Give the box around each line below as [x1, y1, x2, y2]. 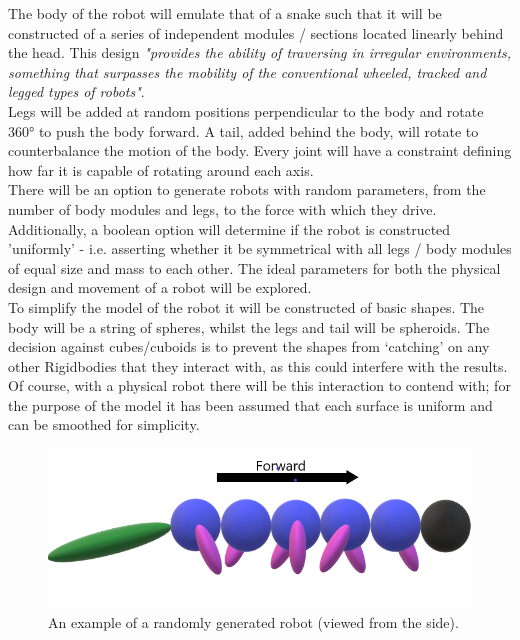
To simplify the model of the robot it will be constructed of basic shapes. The [8, 296, 485, 317]
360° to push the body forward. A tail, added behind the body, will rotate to [8, 120, 479, 141]
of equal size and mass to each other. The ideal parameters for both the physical [8, 257, 501, 278]
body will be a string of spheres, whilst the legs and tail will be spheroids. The [8, 316, 490, 337]
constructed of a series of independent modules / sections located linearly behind [8, 22, 504, 43]
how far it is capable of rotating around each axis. [8, 159, 314, 180]
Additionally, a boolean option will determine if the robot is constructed [8, 218, 451, 239]
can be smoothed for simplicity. [8, 414, 200, 435]
